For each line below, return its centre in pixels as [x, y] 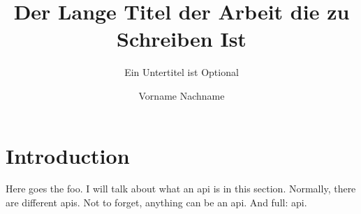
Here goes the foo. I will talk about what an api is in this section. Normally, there [181, 189]
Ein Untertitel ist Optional [182, 72]
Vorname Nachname [182, 95]
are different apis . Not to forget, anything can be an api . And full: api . [156, 202]
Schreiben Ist [182, 39]
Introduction [68, 155]
